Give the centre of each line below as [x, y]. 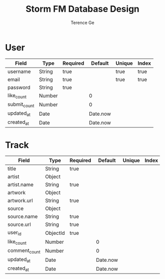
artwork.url [20, 201]
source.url [19, 225]
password [19, 87]
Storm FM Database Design [82, 9]
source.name [23, 217]
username [19, 71]
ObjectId [55, 233]
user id [14, 233]
